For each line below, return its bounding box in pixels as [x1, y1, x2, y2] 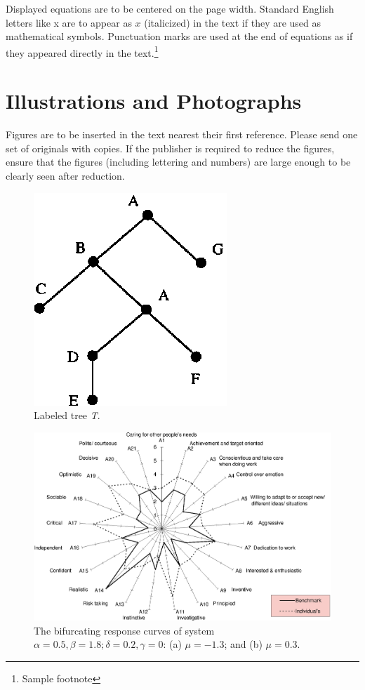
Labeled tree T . [34, 408, 100, 423]
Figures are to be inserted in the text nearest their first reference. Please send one [6, 127, 358, 142]
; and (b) [224, 637, 263, 651]
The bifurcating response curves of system [34, 623, 215, 637]
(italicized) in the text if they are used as [144, 15, 321, 29]
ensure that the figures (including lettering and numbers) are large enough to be [6, 154, 351, 169]
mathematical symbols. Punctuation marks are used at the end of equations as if [6, 29, 353, 44]
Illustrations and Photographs [6, 86, 302, 115]
